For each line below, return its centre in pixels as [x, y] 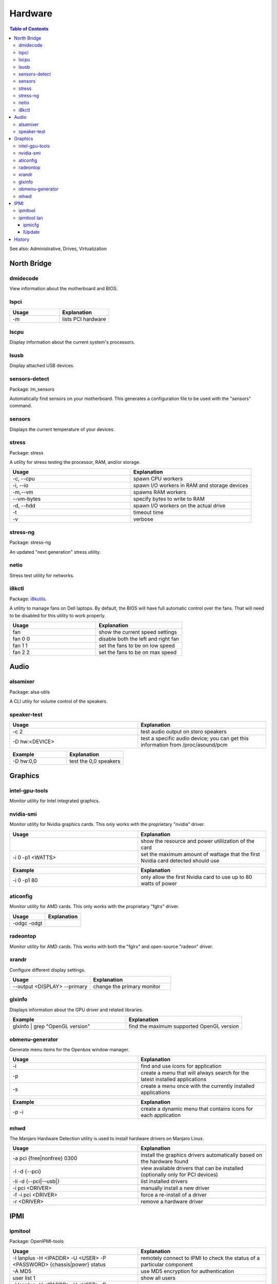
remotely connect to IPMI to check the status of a [200, 1258]
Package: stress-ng [30, 542]
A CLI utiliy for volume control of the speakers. [58, 702]
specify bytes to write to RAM [169, 499]
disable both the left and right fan [139, 639]
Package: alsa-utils [30, 692]
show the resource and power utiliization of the [198, 841]
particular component [167, 1264]
